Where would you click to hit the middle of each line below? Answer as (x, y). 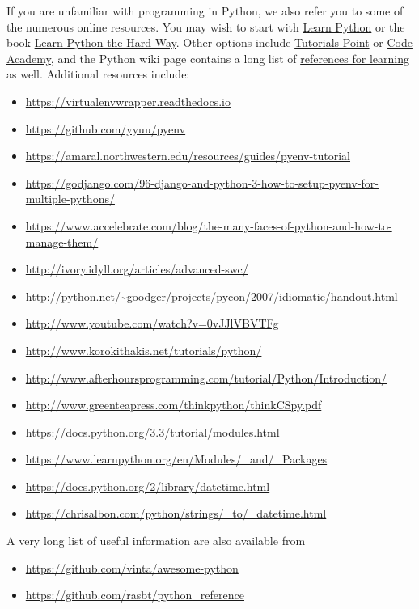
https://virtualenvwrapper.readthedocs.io (128, 101)
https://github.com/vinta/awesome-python (132, 567)
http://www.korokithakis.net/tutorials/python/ (144, 350)
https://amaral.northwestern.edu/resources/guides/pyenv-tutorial (188, 156)
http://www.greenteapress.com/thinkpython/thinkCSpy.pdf (174, 405)
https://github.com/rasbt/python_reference (135, 595)
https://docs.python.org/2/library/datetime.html (148, 486)
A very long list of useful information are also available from (156, 541)
